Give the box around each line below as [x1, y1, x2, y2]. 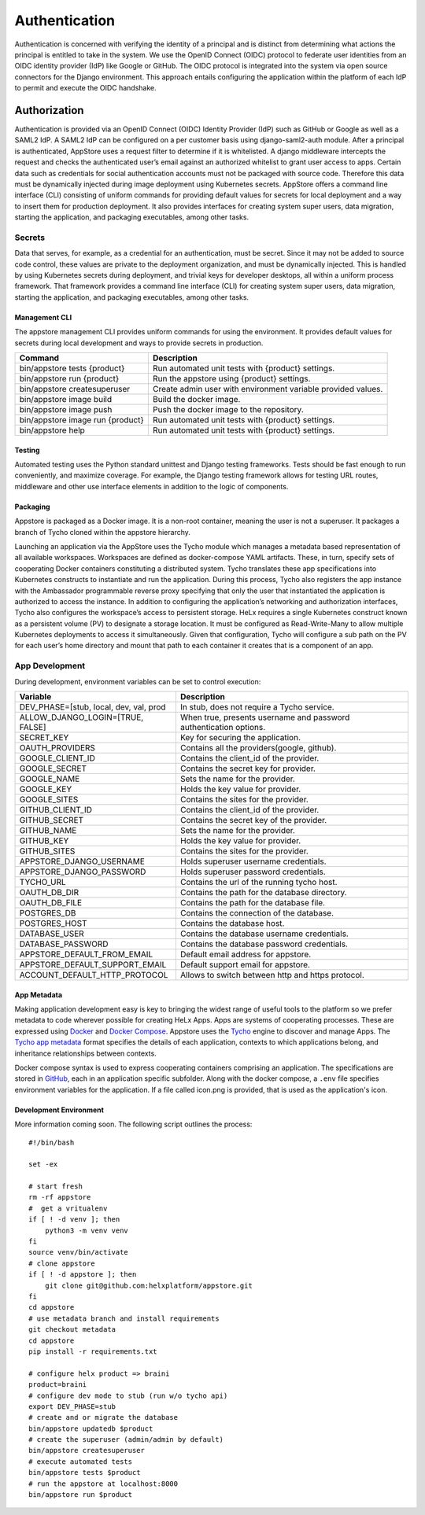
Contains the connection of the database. [179, 908, 334, 919]
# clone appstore [28, 1259, 95, 1268]
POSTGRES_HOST [19, 918, 87, 929]
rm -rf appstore [28, 1192, 91, 1202]
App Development [14, 661, 86, 672]
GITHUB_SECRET [19, 815, 84, 826]
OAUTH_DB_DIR [19, 887, 79, 898]
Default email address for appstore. [179, 949, 312, 960]
